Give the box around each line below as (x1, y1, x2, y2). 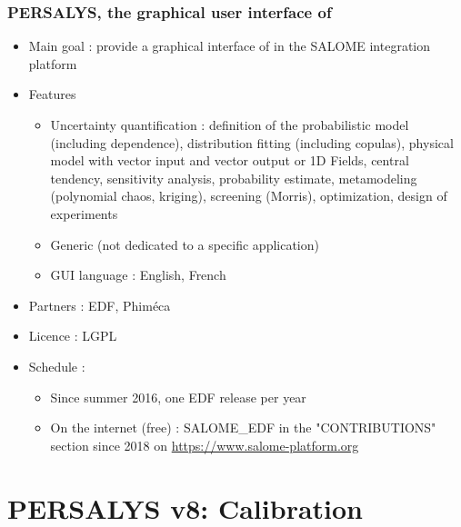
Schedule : (28, 356, 85, 375)
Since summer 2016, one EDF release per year (50, 387, 306, 406)
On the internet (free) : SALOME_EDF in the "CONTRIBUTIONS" (50, 418, 436, 437)
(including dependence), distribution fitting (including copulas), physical (50, 133, 454, 152)
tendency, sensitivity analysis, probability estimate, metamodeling (50, 168, 417, 187)
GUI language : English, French (50, 265, 226, 284)
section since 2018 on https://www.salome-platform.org (50, 435, 359, 454)
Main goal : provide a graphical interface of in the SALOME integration (28, 36, 431, 55)
